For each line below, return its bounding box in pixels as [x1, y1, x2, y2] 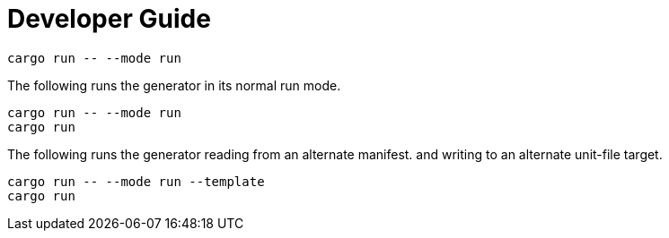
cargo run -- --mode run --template [7, 174, 265, 189]
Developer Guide [7, 4, 211, 34]
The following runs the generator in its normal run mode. [7, 77, 341, 93]
